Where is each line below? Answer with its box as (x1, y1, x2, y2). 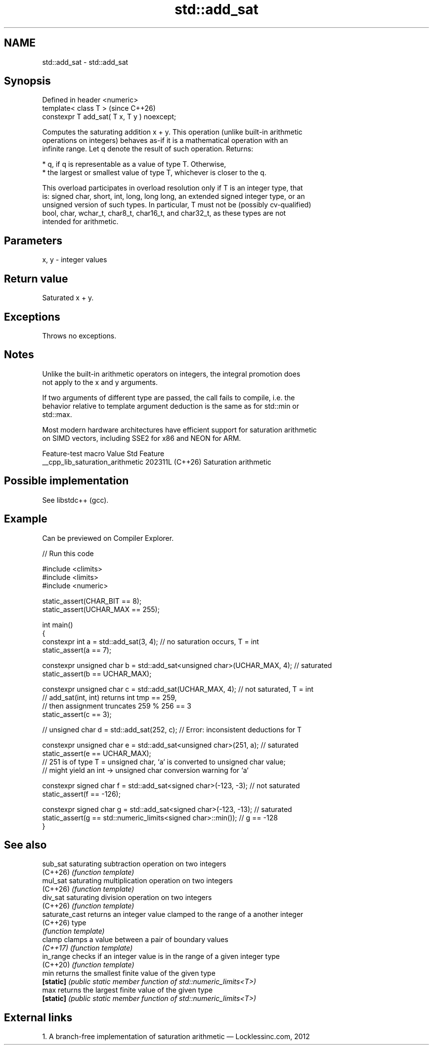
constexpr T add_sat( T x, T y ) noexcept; (42, 112, 176, 121)
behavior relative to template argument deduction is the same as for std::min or (42, 401, 300, 410)
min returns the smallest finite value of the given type (42, 969, 216, 978)
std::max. (42, 410, 72, 419)
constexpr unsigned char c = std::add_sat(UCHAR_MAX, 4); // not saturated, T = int (42, 684, 314, 693)
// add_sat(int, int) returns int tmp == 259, (42, 693, 177, 702)
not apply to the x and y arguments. (42, 378, 158, 386)
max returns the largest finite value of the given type (42, 986, 213, 995)
